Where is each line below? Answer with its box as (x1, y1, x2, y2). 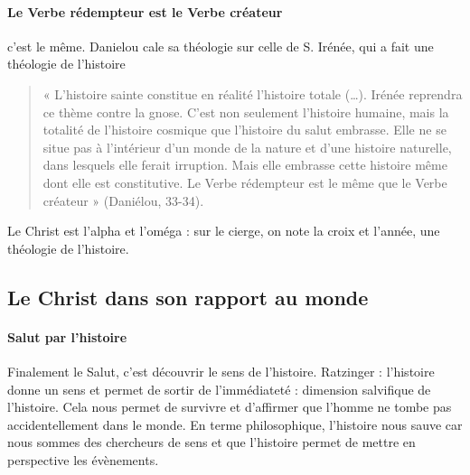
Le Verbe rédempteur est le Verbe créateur (7, 2, 283, 21)
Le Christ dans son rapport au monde (7, 283, 369, 311)
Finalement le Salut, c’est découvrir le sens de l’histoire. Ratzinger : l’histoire (7, 361, 435, 380)
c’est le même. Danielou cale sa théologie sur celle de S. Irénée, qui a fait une (7, 36, 434, 55)
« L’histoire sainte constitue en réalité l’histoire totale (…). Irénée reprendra (42, 84, 463, 103)
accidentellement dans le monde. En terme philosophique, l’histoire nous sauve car (7, 414, 463, 433)
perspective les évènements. (7, 450, 159, 469)
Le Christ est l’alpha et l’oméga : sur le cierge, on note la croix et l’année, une (7, 221, 440, 240)
